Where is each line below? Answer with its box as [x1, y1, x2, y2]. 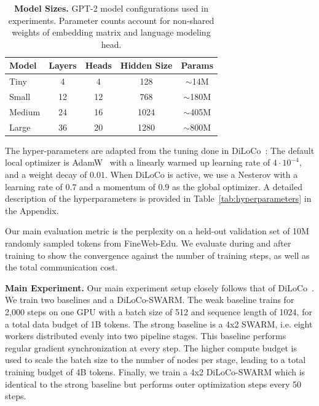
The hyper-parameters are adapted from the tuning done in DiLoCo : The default [5, 144, 315, 156]
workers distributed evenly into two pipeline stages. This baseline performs [5, 329, 286, 342]
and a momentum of [79, 180, 156, 193]
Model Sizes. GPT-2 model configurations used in [14, 2, 208, 14]
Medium [9, 105, 41, 118]
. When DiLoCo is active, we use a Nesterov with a [104, 168, 298, 181]
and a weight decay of [5, 168, 87, 181]
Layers [49, 59, 77, 72]
